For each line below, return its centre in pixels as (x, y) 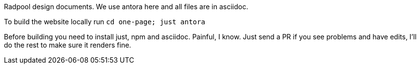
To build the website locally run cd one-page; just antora (105, 22)
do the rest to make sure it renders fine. (68, 45)
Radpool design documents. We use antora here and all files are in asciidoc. (126, 7)
